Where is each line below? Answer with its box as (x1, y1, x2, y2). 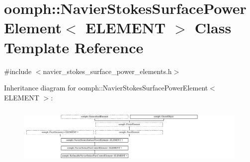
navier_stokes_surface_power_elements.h (43, 66, 172, 76)
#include (4, 66, 32, 76)
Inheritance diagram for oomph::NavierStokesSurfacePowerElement (4, 82, 208, 93)
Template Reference (4, 37, 144, 57)
